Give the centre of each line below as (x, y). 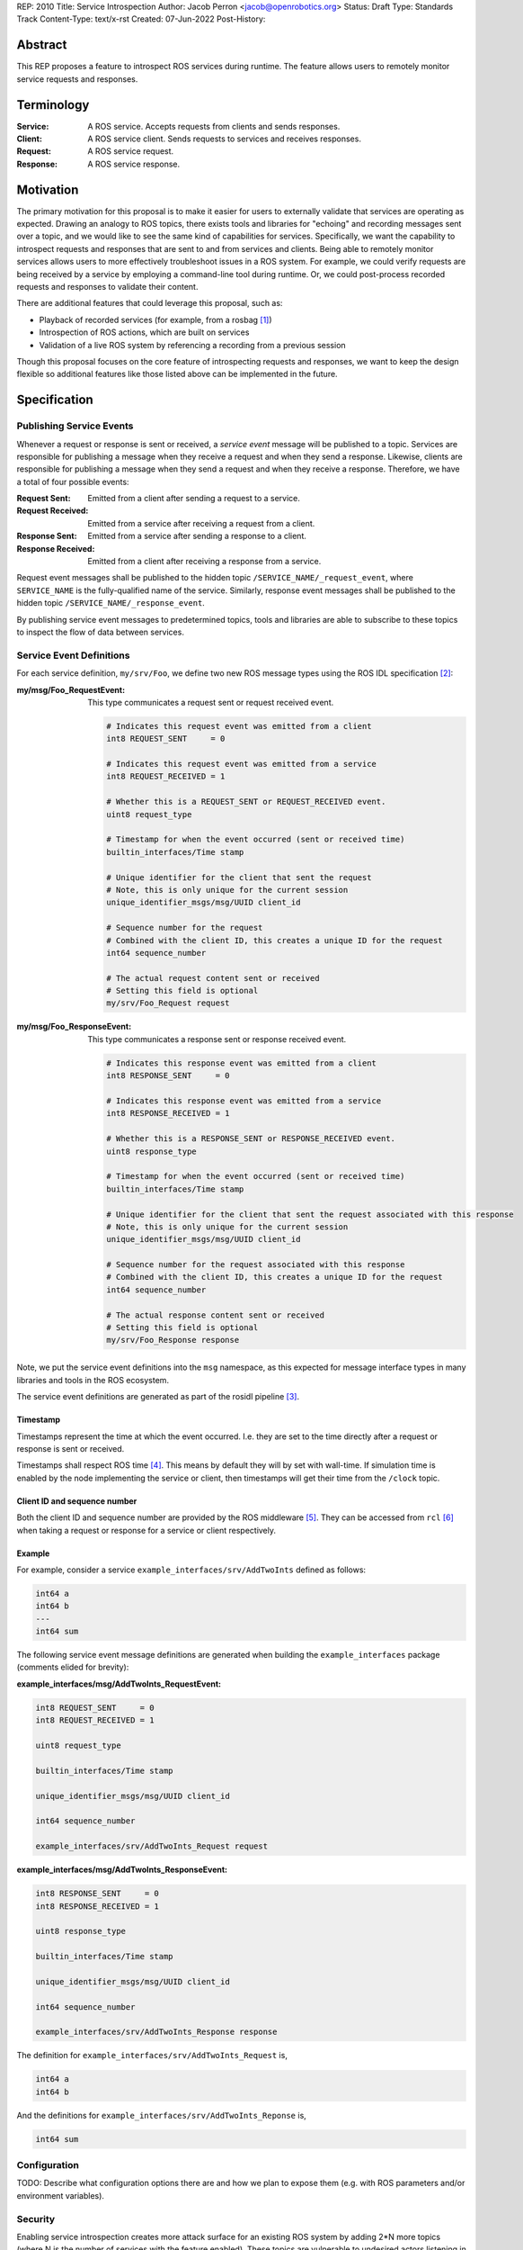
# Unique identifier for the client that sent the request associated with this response (310, 1214)
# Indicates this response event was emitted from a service (244, 1101)
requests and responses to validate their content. (107, 287)
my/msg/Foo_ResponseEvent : (74, 1027)
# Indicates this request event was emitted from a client (239, 726)
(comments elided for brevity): (73, 1667)
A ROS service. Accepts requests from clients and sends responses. (214, 126)
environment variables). (61, 2195)
